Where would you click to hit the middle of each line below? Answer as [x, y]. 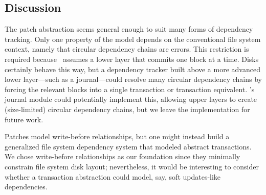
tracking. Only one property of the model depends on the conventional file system [133, 39]
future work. [24, 119]
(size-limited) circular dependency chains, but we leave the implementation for [127, 109]
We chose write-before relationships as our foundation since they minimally [123, 156]
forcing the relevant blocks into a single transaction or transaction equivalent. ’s [130, 89]
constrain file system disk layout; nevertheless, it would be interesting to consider [132, 166]
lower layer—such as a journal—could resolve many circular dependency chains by [133, 79]
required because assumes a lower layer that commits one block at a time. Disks [132, 59]
